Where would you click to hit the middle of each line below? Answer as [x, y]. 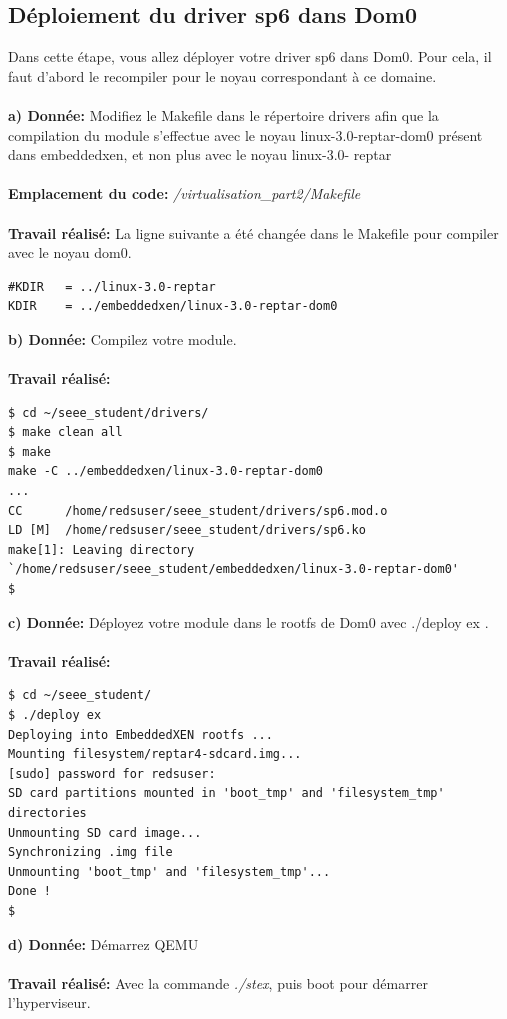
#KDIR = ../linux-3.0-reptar [112, 286]
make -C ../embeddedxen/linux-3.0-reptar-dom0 [165, 471]
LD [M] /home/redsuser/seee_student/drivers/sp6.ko [187, 530]
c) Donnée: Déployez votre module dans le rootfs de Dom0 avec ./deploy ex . [248, 621]
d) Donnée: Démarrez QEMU [103, 943]
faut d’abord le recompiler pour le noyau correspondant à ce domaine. [222, 75]
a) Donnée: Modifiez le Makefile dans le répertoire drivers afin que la [223, 114]
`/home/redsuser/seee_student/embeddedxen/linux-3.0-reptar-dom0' [234, 569]
